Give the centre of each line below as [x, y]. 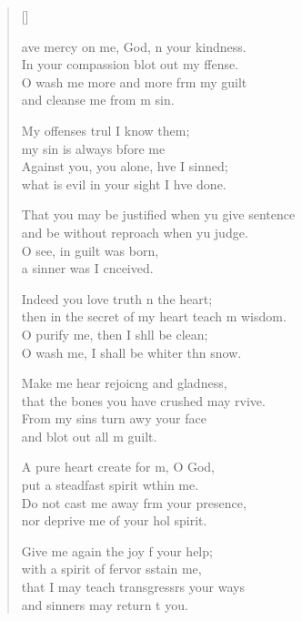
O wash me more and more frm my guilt [134, 81]
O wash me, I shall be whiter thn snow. [131, 352]
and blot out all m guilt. [89, 436]
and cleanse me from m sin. [98, 100]
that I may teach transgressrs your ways [133, 587]
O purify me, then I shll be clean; [115, 334]
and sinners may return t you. [105, 604]
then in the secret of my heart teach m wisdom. [154, 316]
